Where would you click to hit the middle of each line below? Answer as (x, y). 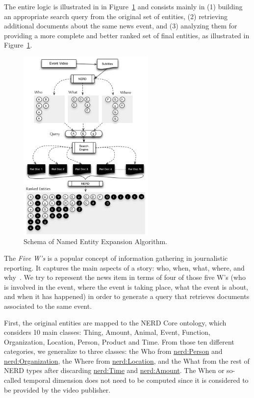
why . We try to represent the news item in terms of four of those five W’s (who (125, 277)
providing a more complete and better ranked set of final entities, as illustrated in (127, 35)
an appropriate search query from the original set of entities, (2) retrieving (116, 16)
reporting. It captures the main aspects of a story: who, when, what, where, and (124, 267)
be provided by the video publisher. (57, 389)
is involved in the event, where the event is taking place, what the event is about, (126, 286)
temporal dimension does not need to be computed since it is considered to (136, 380)
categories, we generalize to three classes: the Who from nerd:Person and (113, 351)
